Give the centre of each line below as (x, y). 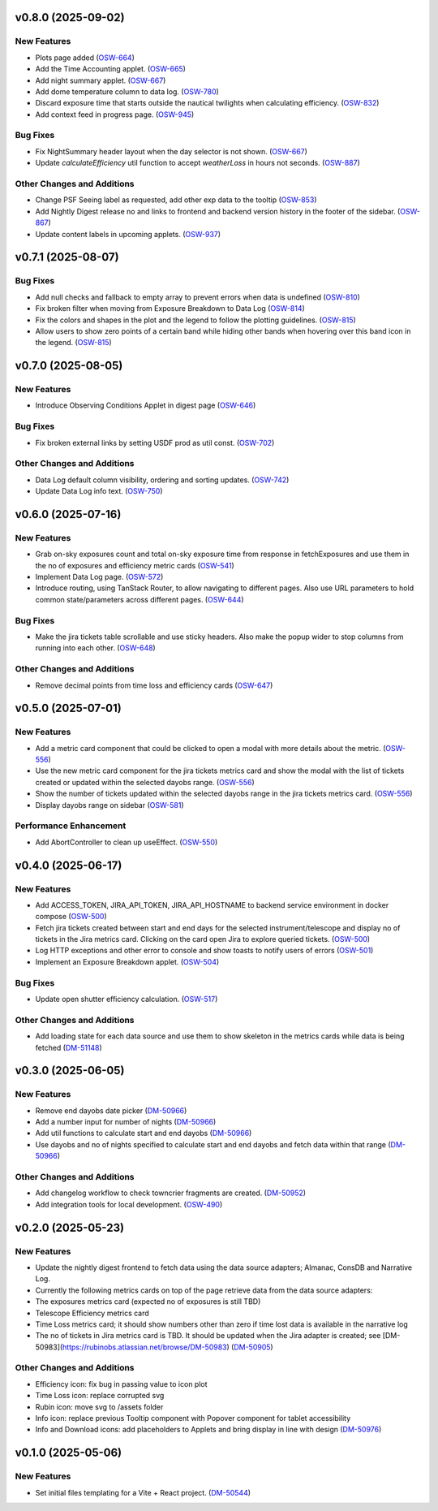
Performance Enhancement (71, 826)
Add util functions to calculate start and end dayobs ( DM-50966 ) (144, 1133)
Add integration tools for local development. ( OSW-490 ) (129, 1204)
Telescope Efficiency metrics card (92, 1313)
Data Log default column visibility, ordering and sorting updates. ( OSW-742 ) (162, 480)
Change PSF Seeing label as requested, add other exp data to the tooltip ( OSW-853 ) (176, 200)
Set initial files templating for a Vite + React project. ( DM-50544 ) (143, 1492)
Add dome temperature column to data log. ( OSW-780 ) (127, 91)
